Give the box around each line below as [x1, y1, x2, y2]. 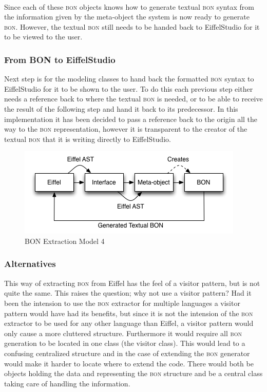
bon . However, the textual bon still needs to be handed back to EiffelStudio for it [4, 21, 260, 32]
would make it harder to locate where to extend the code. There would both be [4, 358, 254, 368]
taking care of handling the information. [4, 378, 130, 388]
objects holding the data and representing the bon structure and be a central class [4, 368, 263, 379]
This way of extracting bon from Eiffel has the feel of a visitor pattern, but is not [4, 277, 260, 288]
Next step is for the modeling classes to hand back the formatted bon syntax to [4, 73, 254, 84]
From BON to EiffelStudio [4, 53, 116, 66]
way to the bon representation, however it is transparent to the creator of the [4, 123, 247, 134]
